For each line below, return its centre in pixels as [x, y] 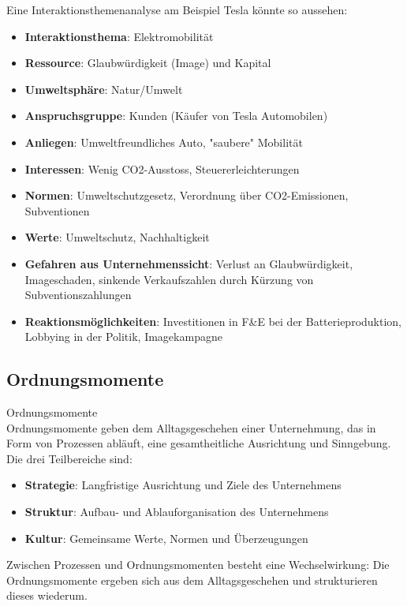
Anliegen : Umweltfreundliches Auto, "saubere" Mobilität [164, 142]
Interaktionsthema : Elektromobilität [119, 36]
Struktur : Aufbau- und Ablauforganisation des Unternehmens [177, 512]
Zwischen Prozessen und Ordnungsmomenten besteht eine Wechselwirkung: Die [198, 565]
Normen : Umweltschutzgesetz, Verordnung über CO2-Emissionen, [187, 195]
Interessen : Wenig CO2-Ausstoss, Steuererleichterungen [162, 168]
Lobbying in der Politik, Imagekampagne [123, 337]
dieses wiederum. [47, 595]
